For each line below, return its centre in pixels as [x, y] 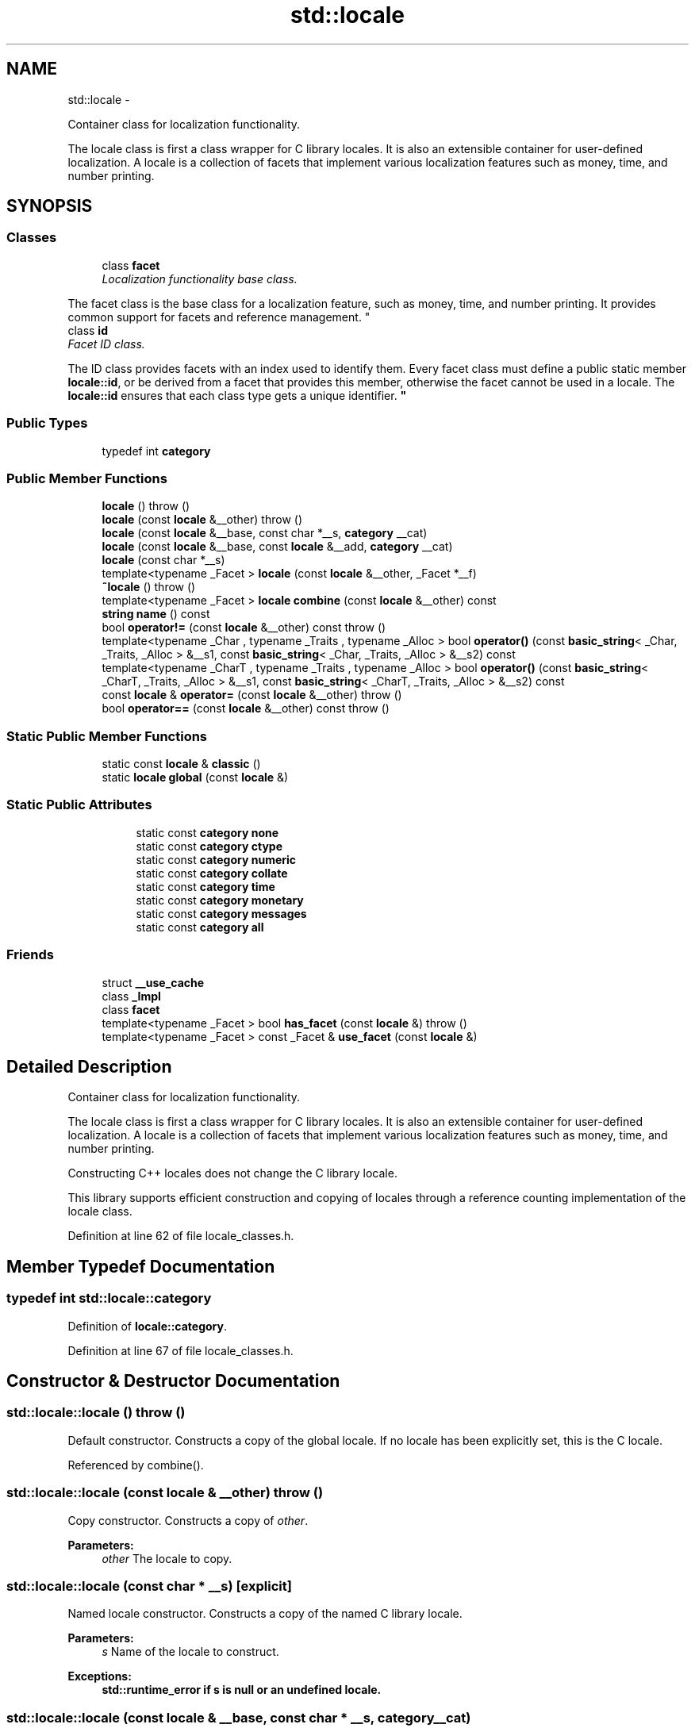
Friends [30, 955]
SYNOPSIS [50, 206]
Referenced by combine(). [136, 1465]
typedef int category [156, 451]
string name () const [156, 614]
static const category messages [221, 913]
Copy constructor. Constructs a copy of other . [188, 1520]
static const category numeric [216, 859]
